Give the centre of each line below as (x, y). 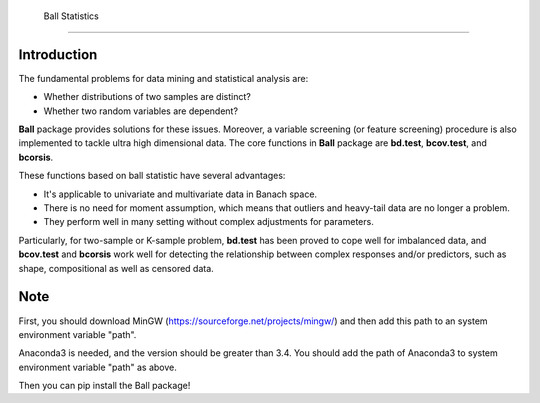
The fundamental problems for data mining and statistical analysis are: (163, 78)
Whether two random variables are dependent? (141, 111)
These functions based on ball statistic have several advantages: (152, 176)
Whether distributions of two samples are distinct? (147, 97)
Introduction (58, 54)
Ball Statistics (71, 16)
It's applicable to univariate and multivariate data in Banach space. (180, 194)
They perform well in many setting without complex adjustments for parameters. (208, 222)
